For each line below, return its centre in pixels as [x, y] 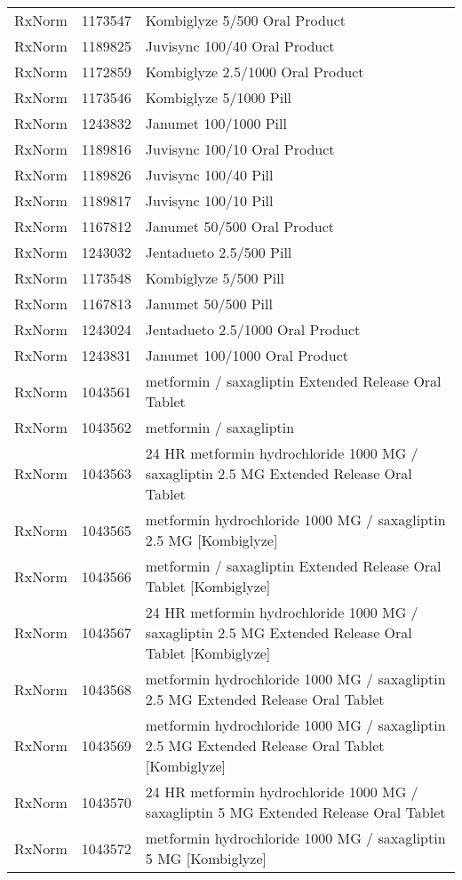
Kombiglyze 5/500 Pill [215, 278]
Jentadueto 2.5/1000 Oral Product [253, 329]
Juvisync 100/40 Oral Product [240, 46]
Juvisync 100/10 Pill [209, 200]
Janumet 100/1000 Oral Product [247, 355]
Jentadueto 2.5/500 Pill [219, 252]
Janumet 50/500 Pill [209, 304]
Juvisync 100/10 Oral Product [240, 149]
